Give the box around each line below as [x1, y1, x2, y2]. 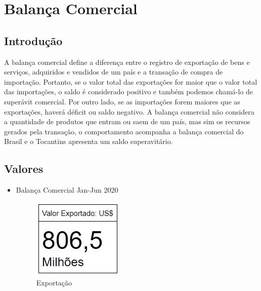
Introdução [4, 32, 63, 48]
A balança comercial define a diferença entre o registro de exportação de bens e [4, 56, 250, 67]
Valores [4, 161, 43, 176]
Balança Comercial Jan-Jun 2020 [16, 185, 118, 195]
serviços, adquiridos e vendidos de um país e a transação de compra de [4, 66, 223, 77]
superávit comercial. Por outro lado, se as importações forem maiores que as [4, 96, 240, 106]
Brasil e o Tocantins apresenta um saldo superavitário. [4, 136, 173, 147]
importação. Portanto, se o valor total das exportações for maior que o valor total [4, 76, 257, 87]
